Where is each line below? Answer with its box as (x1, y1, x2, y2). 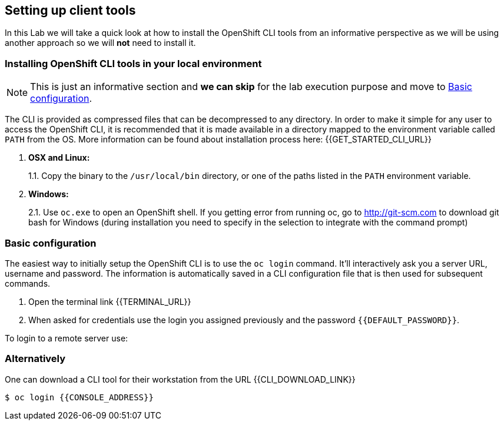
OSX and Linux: (28, 152, 90, 163)
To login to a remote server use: (5, 333, 128, 343)
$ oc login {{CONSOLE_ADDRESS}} (5, 392, 154, 402)
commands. (5, 278, 51, 288)
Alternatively (5, 353, 66, 365)
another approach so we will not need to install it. (5, 38, 196, 48)
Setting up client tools (5, 3, 136, 18)
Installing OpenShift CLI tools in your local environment (5, 57, 262, 69)
